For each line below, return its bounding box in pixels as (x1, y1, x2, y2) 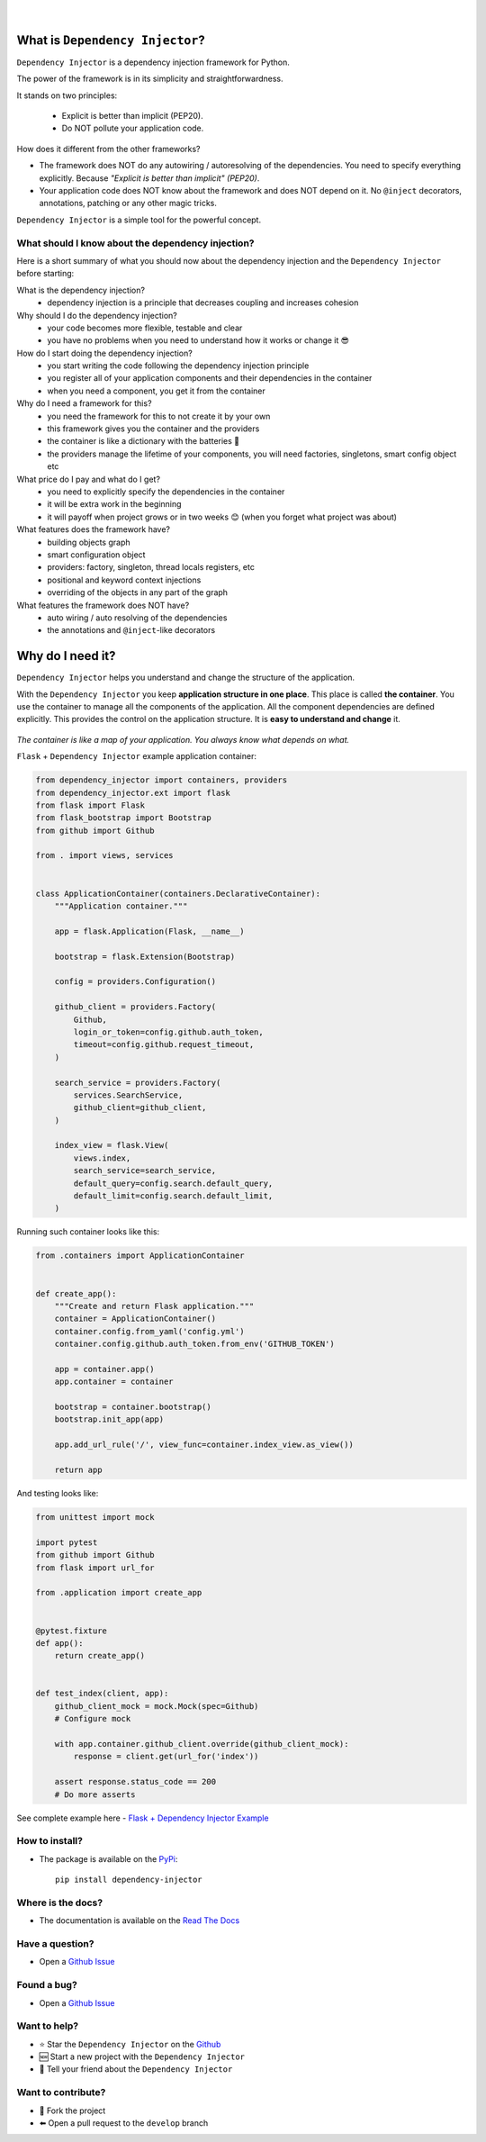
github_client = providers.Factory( (54, 1002, 216, 1012)
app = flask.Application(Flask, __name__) (54, 926, 245, 936)
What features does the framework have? (16, 524, 171, 535)
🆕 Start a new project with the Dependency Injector (39, 2051, 246, 2062)
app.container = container (54, 1377, 175, 1387)
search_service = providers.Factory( (54, 1077, 221, 1088)
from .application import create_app (35, 1587, 202, 1598)
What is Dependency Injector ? (16, 32, 206, 48)
